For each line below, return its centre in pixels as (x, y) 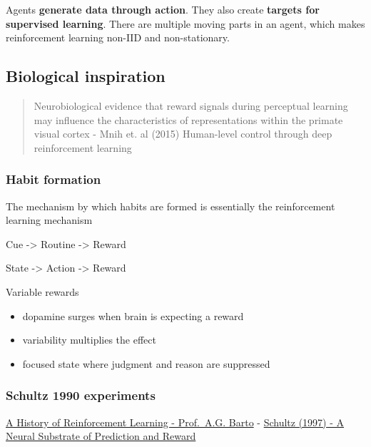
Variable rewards (42, 291)
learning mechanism (49, 220)
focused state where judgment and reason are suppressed (146, 363)
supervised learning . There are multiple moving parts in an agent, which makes (185, 23)
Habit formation (54, 179)
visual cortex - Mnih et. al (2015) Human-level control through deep (183, 134)
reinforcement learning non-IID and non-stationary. (118, 37)
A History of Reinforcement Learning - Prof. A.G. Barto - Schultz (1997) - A (175, 422)
